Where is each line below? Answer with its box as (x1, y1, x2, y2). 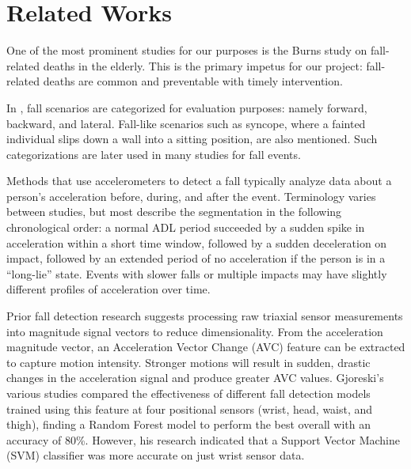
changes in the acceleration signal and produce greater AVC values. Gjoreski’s (6, 369, 384, 386)
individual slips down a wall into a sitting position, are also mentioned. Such (6, 130, 378, 147)
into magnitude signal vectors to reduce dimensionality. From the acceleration (6, 323, 383, 339)
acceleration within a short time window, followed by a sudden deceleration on (6, 234, 387, 251)
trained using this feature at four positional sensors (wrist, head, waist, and (6, 400, 373, 417)
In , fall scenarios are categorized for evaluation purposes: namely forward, (6, 99, 367, 115)
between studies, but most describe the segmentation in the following (6, 203, 342, 220)
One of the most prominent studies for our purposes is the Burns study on (6, 42, 367, 59)
